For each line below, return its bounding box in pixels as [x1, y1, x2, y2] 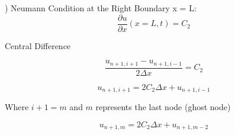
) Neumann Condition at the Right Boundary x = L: [5, 2, 197, 14]
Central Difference [5, 39, 71, 52]
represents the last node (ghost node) [95, 101, 231, 113]
